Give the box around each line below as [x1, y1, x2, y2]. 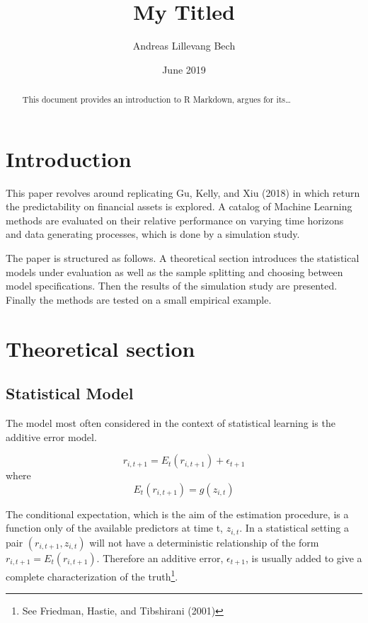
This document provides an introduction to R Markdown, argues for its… [22, 93, 291, 105]
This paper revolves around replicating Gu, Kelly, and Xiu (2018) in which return [6, 185, 360, 200]
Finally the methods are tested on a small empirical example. [6, 292, 272, 307]
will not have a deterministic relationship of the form [89, 535, 319, 549]
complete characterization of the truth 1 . [6, 566, 178, 583]
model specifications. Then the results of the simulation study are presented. [6, 278, 338, 293]
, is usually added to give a [245, 550, 362, 565]
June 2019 [162, 62, 206, 76]
